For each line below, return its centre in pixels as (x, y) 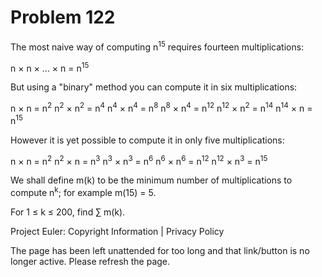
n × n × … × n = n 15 (50, 67)
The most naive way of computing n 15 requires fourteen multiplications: (157, 46)
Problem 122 (63, 17)
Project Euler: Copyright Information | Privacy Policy (117, 231)
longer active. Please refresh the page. (90, 261)
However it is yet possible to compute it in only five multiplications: (147, 140)
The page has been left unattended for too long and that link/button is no (160, 250)
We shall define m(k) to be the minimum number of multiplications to (151, 180)
